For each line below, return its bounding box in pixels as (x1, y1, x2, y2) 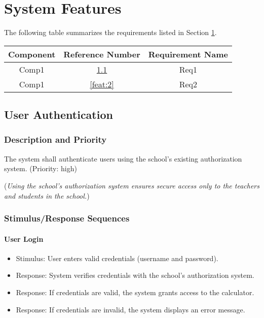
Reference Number (63, 48, 140, 60)
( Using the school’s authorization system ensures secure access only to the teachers (4, 180, 259, 190)
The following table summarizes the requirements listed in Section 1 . (4, 27, 217, 38)
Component (8, 48, 56, 60)
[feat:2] (90, 78, 114, 90)
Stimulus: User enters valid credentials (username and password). (16, 252, 218, 263)
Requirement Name (148, 48, 228, 60)
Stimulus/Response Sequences (4, 212, 130, 225)
